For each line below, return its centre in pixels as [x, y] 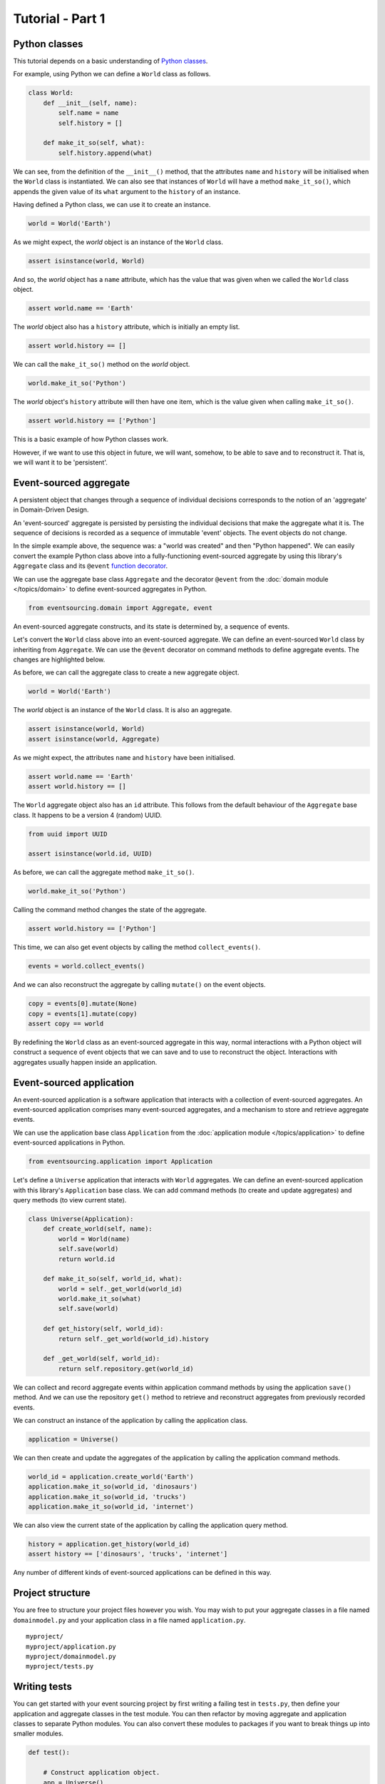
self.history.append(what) [105, 153]
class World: [51, 93]
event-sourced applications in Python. [69, 1142]
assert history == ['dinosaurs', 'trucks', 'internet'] [128, 1554]
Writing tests [43, 1687]
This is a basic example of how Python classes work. [91, 440]
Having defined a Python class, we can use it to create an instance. [112, 204]
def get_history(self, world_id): [103, 1329]
